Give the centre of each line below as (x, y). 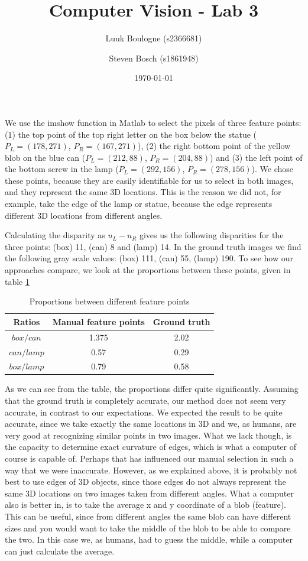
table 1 (17, 281)
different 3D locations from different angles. (84, 215)
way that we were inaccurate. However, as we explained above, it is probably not (151, 470)
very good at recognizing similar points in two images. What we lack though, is (148, 435)
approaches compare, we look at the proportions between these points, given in (148, 270)
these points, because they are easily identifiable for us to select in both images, (149, 180)
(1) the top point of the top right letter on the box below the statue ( (131, 134)
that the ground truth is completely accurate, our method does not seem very (145, 401)
